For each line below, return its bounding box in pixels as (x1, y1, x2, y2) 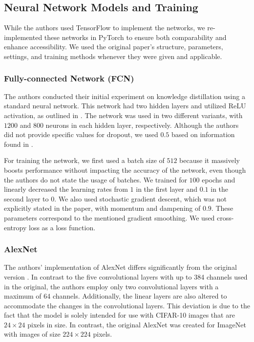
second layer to (4, 193, 49, 203)
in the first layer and (136, 184, 198, 194)
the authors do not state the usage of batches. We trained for (4, 174, 187, 184)
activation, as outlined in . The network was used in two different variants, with (4, 110, 243, 120)
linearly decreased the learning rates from (4, 184, 128, 194)
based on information (171, 129, 235, 140)
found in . (4, 139, 33, 149)
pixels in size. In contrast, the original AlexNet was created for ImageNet (27, 319, 246, 329)
